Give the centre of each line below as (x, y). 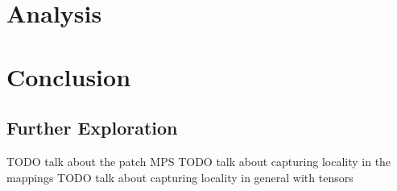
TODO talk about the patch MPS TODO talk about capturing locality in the (199, 161)
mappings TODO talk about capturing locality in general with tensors (180, 177)
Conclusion (69, 76)
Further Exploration (92, 128)
